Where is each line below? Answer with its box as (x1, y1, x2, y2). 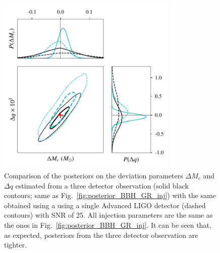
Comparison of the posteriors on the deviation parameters (4, 170, 183, 180)
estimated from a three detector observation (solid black (15, 180, 189, 191)
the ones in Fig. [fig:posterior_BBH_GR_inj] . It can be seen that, (4, 219, 211, 230)
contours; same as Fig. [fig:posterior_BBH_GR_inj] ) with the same (4, 190, 216, 201)
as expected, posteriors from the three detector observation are (4, 229, 198, 240)
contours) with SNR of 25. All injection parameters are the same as (4, 210, 213, 220)
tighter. (4, 239, 27, 250)
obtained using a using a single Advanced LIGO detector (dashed (4, 200, 206, 210)
